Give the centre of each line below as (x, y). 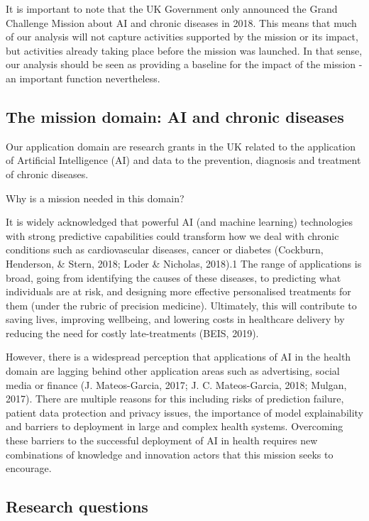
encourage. (29, 468)
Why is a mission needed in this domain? (95, 198)
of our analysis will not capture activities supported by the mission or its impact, (182, 37)
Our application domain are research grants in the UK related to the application (181, 146)
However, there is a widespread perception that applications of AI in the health (178, 357)
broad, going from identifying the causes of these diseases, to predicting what (174, 277)
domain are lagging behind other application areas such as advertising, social (173, 371)
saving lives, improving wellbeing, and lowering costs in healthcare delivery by (175, 319)
